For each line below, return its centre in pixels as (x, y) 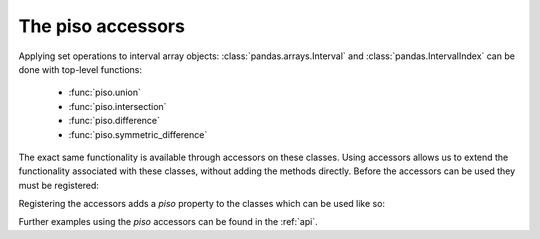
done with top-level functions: (80, 69)
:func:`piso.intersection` (117, 106)
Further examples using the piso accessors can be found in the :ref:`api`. (168, 222)
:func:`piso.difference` (114, 121)
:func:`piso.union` (105, 92)
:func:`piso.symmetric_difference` (138, 134)
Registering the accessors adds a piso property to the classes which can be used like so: (201, 204)
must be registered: (59, 185)
